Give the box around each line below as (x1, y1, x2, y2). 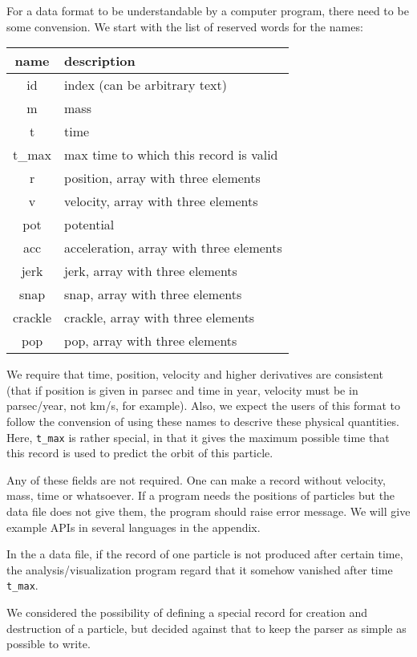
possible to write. (6, 635, 91, 652)
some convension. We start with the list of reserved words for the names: (6, 18, 363, 34)
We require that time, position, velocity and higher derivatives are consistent (6, 366, 383, 383)
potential (64, 215, 115, 234)
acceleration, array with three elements (64, 238, 282, 258)
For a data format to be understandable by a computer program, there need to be (6, 2, 409, 18)
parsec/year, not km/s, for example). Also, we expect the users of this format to (6, 397, 400, 414)
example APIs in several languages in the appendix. (6, 518, 261, 535)
